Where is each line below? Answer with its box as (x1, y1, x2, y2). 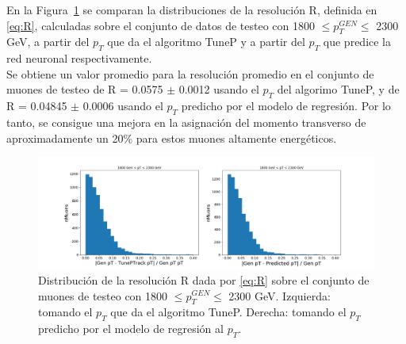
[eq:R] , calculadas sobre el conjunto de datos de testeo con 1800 (6, 17, 316, 33)
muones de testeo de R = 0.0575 (6, 81, 163, 97)
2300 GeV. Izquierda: (228, 287, 331, 304)
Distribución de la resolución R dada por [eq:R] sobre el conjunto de (38, 271, 370, 288)
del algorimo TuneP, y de (277, 81, 400, 97)
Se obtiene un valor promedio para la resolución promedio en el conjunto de (6, 65, 374, 82)
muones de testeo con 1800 (38, 287, 168, 304)
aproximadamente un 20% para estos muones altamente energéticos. (6, 129, 337, 146)
